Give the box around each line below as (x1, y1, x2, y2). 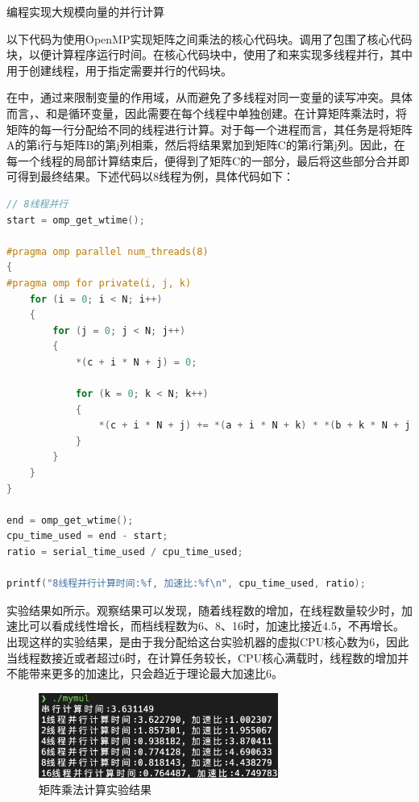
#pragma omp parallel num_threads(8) (6, 245, 209, 257)
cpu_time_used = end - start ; (6, 530, 168, 542)
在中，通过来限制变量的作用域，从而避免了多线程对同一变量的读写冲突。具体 (6, 89, 413, 106)
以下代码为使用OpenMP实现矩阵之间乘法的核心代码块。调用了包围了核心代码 (6, 30, 413, 47)
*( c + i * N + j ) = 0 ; (75, 356, 197, 368)
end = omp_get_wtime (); (6, 514, 134, 526)
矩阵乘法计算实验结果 (39, 780, 151, 797)
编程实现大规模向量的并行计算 (6, 3, 164, 19)
